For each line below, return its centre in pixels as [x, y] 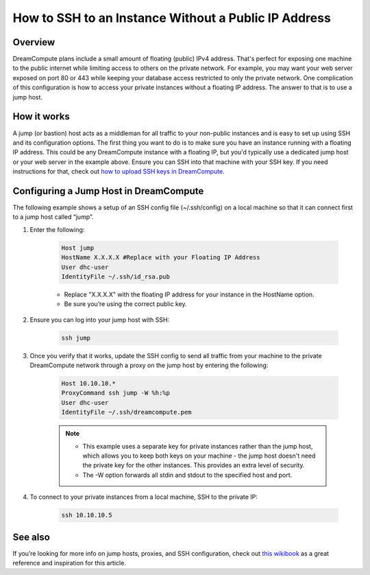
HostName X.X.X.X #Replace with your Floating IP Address [161, 258]
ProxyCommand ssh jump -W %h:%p [116, 393]
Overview [34, 42]
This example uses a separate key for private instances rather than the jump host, [198, 446]
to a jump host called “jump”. [53, 217]
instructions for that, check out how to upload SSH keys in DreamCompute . [119, 172]
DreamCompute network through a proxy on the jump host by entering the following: [149, 365]
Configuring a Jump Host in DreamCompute [108, 191]
